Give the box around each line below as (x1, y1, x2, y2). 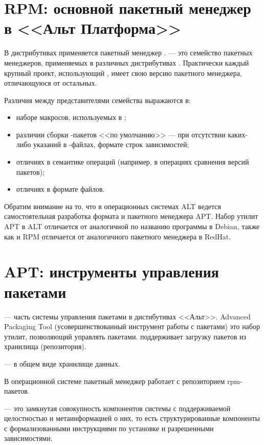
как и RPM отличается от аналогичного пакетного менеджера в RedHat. (4, 231, 231, 241)
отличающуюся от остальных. (4, 77, 97, 88)
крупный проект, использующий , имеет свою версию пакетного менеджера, (4, 67, 242, 78)
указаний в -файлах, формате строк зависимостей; (33, 139, 189, 150)
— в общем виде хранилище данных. (4, 358, 120, 369)
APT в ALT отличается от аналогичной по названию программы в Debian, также (4, 221, 260, 232)
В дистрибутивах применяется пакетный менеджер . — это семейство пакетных (4, 47, 253, 58)
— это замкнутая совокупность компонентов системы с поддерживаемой (4, 402, 231, 413)
